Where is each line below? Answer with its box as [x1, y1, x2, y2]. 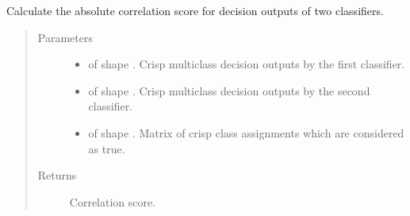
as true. [88, 140, 125, 156]
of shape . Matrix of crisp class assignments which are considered [88, 124, 404, 141]
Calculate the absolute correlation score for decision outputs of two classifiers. [6, 2, 384, 18]
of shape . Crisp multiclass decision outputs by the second [88, 82, 370, 98]
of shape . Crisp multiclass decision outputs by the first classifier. [88, 56, 405, 72]
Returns [37, 167, 77, 183]
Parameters [37, 29, 93, 45]
